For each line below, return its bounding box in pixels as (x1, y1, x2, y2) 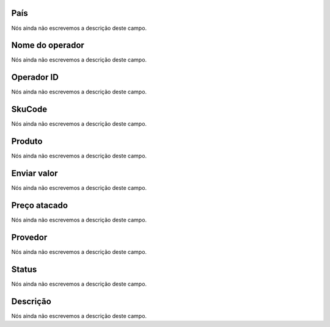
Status (11, 264, 37, 275)
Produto (11, 136, 43, 146)
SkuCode (11, 104, 48, 115)
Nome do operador (11, 40, 85, 51)
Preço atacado (11, 200, 68, 210)
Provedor (11, 232, 48, 242)
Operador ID (11, 72, 59, 82)
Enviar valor (11, 168, 58, 178)
